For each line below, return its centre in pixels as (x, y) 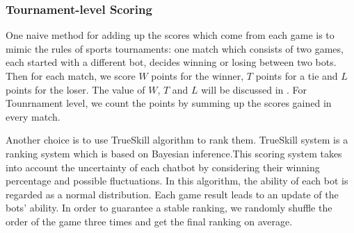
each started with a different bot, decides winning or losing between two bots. (171, 62)
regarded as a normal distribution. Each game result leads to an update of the (172, 194)
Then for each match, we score (71, 76)
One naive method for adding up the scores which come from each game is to (170, 35)
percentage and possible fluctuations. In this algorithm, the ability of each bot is (177, 181)
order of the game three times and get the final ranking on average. (149, 221)
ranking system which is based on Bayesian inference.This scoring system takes (174, 153)
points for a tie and (297, 76)
